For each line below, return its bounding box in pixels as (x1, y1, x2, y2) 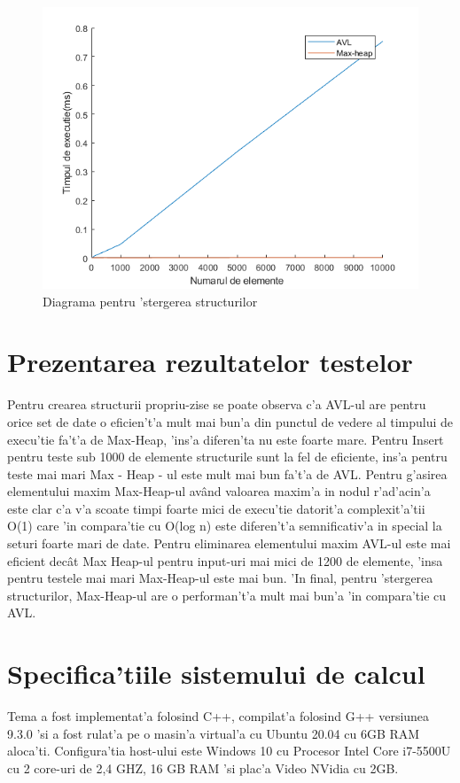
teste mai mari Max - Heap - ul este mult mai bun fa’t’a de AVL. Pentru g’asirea (7, 464, 448, 483)
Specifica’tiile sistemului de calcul (7, 655, 425, 692)
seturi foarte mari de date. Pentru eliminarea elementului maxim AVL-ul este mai (7, 534, 451, 553)
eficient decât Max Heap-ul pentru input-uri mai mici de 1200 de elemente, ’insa (7, 551, 443, 570)
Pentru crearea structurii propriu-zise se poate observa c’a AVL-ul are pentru (7, 395, 426, 414)
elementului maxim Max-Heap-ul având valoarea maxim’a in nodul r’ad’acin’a (7, 482, 431, 500)
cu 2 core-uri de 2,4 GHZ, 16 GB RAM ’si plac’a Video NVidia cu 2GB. (7, 758, 399, 777)
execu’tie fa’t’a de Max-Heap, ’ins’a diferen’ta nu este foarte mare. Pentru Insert (7, 430, 444, 448)
